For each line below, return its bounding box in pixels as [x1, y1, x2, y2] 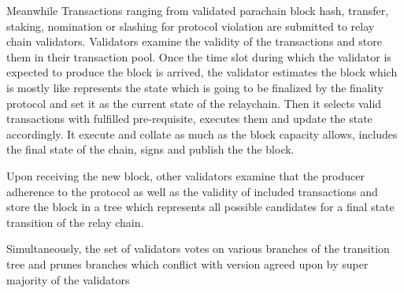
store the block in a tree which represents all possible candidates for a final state [6, 198, 395, 215]
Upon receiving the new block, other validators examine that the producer [6, 167, 365, 184]
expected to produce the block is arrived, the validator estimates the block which [6, 64, 398, 80]
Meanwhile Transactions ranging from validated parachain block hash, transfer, [6, 2, 389, 18]
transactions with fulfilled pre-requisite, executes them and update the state [6, 110, 372, 127]
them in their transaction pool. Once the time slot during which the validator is [6, 48, 391, 65]
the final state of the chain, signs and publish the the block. [6, 141, 295, 158]
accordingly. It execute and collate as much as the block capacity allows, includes [6, 125, 398, 142]
